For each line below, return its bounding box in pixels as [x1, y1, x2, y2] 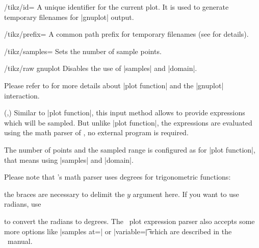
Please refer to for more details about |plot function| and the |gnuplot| [4, 80, 224, 90]
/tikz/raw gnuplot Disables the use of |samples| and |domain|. [4, 63, 197, 73]
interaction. [4, 90, 40, 101]
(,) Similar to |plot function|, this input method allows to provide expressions [4, 107, 245, 118]
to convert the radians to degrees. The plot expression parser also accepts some [4, 215, 255, 226]
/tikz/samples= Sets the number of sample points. [4, 45, 162, 56]
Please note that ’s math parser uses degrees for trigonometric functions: [4, 171, 231, 182]
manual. [7, 236, 33, 246]
